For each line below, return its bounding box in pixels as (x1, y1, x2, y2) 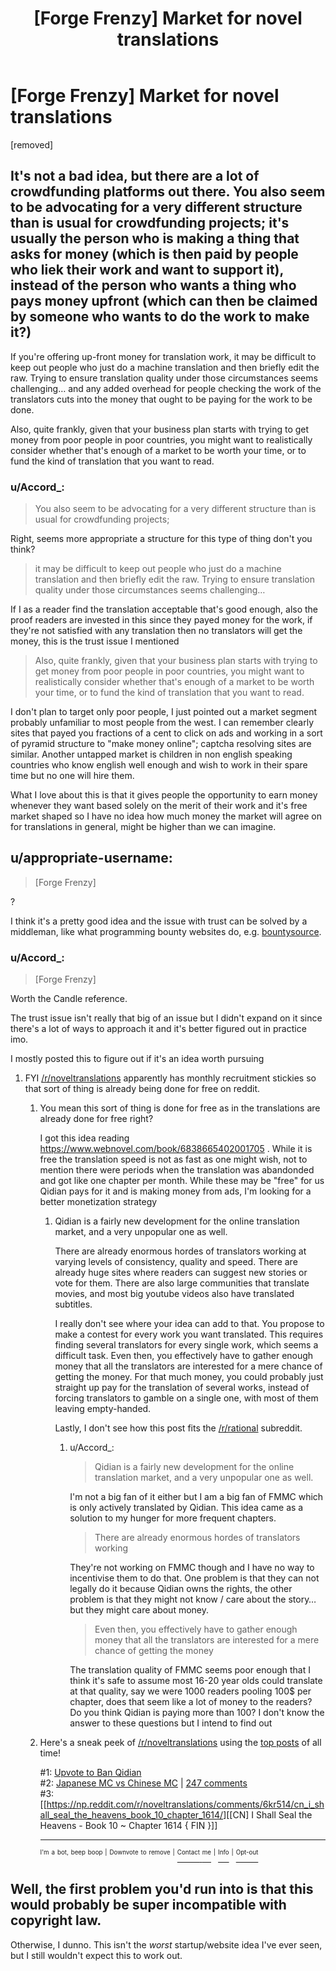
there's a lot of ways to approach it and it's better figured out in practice (10, 1023, 307, 1035)
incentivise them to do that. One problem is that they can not (69, 1572, 320, 1584)
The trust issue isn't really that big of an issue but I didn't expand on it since (10, 1012, 323, 1024)
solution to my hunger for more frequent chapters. (69, 1512, 277, 1524)
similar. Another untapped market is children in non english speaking (10, 748, 293, 761)
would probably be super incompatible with (10, 1897, 287, 1914)
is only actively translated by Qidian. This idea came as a (69, 1502, 304, 1514)
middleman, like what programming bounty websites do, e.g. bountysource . (10, 925, 322, 937)
